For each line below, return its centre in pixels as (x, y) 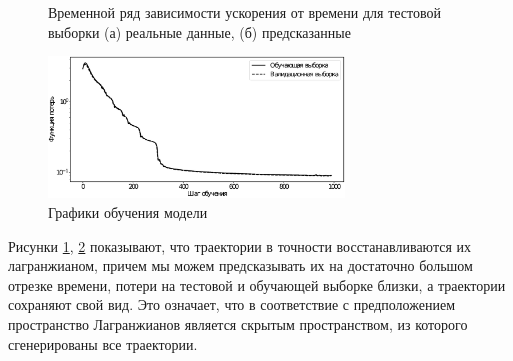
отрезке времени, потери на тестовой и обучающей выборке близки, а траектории (257, 284)
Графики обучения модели (128, 212)
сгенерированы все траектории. (103, 343)
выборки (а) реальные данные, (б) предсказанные (199, 31)
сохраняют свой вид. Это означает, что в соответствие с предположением (232, 304)
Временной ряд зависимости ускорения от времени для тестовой (245, 12)
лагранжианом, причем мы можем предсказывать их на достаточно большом (240, 265)
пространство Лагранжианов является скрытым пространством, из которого (238, 324)
